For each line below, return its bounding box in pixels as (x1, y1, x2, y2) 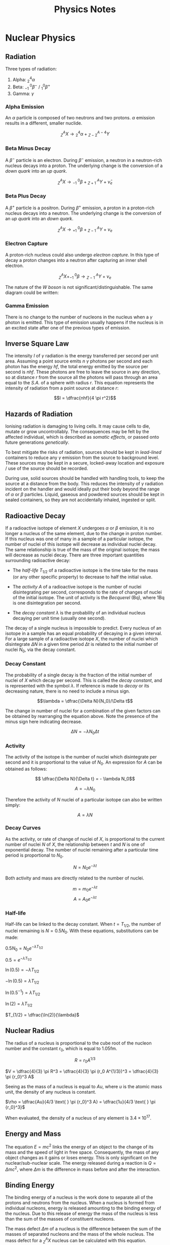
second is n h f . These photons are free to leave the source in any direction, (5, 369, 161, 375)
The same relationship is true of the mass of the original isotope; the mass (5, 546, 160, 552)
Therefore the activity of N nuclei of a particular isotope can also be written (5, 796, 162, 803)
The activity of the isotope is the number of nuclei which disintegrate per (5, 753, 157, 760)
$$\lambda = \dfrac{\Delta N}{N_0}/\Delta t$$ (37, 698, 133, 704)
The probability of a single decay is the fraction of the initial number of (5, 672, 152, 678)
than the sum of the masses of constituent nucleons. (5, 1216, 115, 1222)
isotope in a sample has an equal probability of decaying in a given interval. (5, 630, 162, 636)
